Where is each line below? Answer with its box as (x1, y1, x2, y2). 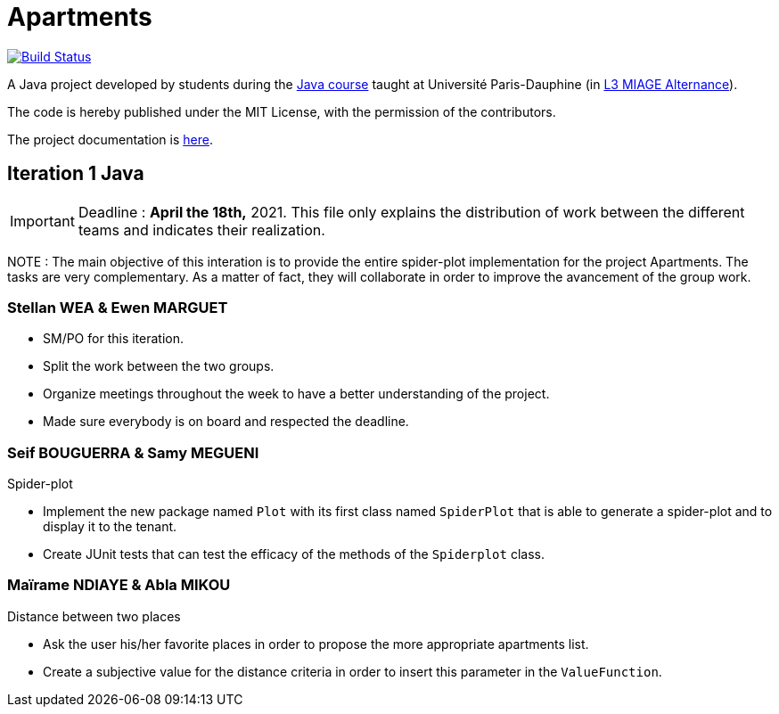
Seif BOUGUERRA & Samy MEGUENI (7, 443, 259, 462)
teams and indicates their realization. (78, 220, 325, 239)
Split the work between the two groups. (43, 358, 275, 374)
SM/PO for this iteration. (43, 331, 184, 347)
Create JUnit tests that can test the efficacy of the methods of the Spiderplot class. (43, 546, 545, 562)
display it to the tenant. (43, 519, 177, 535)
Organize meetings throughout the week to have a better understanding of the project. (43, 386, 550, 402)
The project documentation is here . (7, 131, 213, 147)
